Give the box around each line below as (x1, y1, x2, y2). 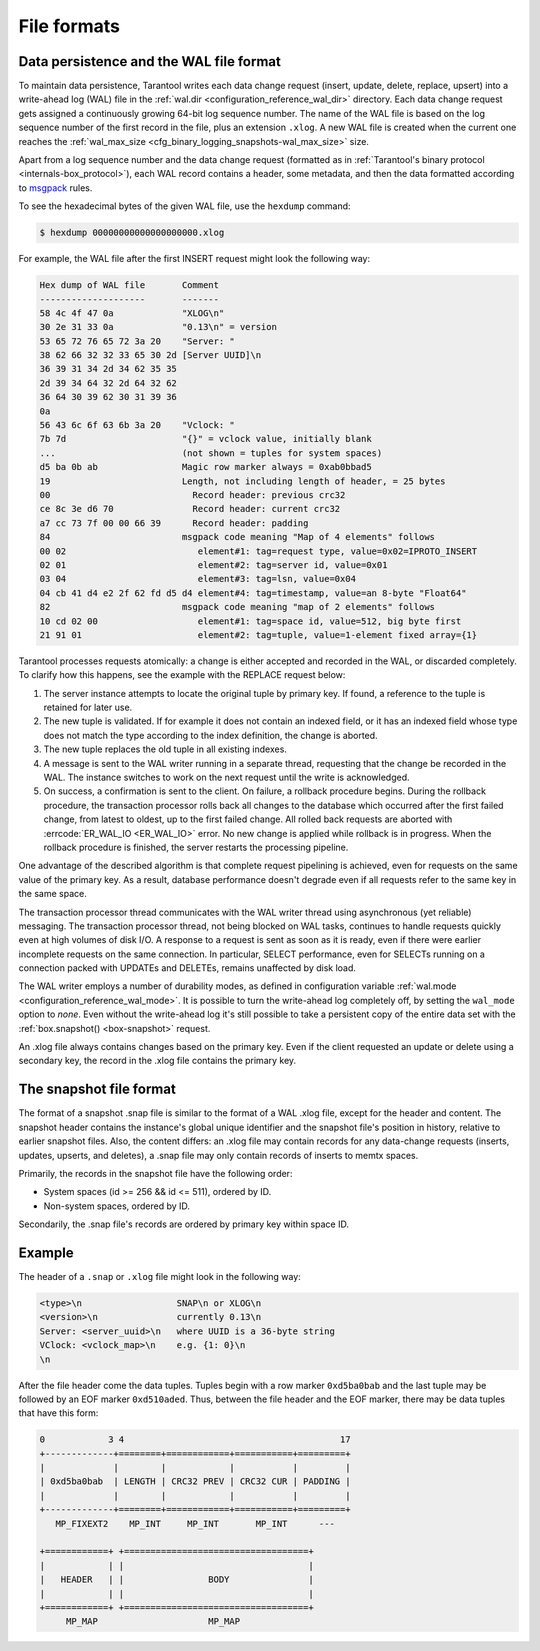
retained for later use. (43, 701, 133, 714)
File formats (18, 15, 120, 37)
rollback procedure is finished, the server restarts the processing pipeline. (43, 841, 349, 853)
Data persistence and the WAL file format (18, 53, 282, 70)
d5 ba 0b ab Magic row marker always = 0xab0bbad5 (39, 461, 372, 473)
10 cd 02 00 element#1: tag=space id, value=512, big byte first (39, 615, 462, 627)
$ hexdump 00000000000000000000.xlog (39, 227, 225, 239)
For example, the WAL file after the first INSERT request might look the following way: (18, 253, 370, 265)
